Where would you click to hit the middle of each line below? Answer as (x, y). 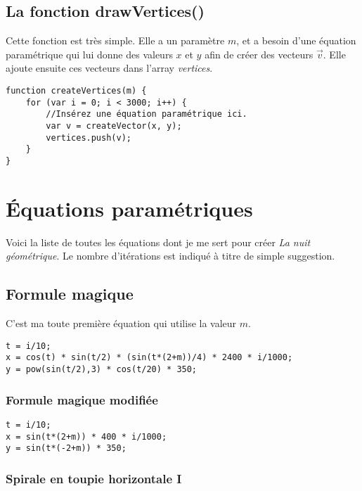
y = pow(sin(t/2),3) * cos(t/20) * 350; (102, 369)
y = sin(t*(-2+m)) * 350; (66, 448)
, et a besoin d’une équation (296, 40)
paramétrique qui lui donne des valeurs (89, 54)
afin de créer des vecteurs (259, 54)
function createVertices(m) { (76, 90)
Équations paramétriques (129, 208)
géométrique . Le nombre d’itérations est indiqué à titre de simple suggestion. (170, 256)
